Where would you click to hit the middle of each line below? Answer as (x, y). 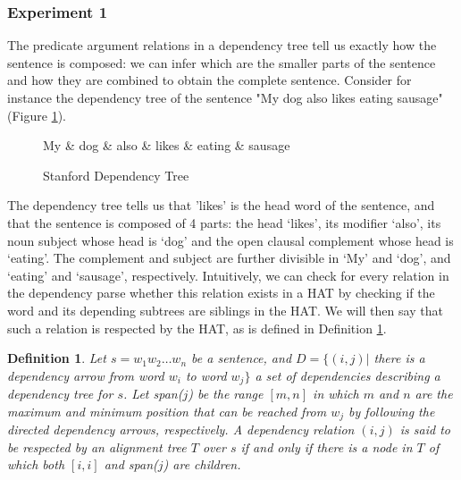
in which (336, 394)
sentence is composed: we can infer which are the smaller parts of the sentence (222, 62)
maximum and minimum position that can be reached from (167, 411)
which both (36, 464)
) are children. (202, 464)
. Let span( (153, 394)
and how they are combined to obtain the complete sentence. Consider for (210, 80)
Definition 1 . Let (57, 358)
